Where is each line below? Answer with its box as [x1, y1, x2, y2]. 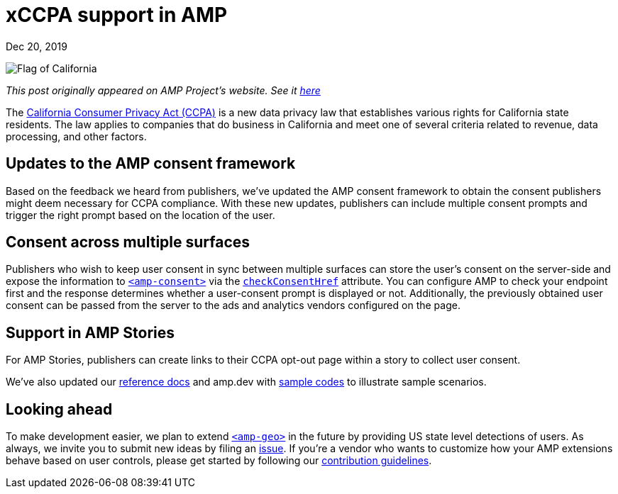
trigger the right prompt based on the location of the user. [6, 208, 275, 221]
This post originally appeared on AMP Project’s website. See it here [6, 84, 321, 96]
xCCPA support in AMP [6, 3, 228, 27]
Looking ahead [6, 400, 113, 418]
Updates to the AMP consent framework [6, 155, 296, 173]
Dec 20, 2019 [6, 40, 67, 52]
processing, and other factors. [6, 130, 147, 142]
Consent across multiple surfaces [6, 233, 250, 252]
